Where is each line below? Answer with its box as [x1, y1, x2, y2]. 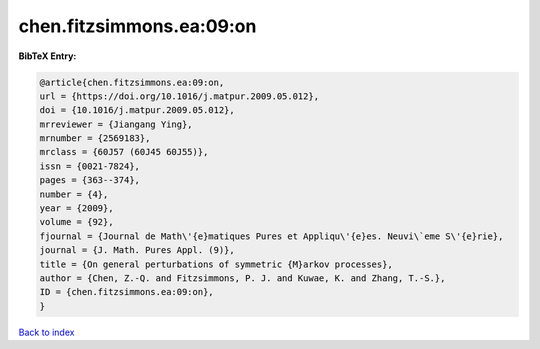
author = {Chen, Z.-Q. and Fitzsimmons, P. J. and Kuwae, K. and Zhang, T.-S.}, [39, 273, 446, 284]
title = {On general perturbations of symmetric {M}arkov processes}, [39, 258, 394, 270]
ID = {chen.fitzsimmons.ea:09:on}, [39, 286, 214, 298]
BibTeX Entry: [18, 50, 77, 62]
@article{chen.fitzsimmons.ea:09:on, [39, 76, 225, 88]
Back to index [18, 326, 75, 338]
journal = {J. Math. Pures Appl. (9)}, [39, 245, 235, 256]
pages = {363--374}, [39, 175, 140, 186]
